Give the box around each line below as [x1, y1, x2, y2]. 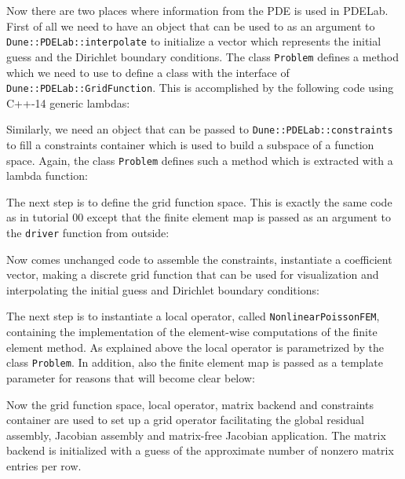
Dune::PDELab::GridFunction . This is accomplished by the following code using [6, 79, 394, 96]
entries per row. [6, 457, 82, 474]
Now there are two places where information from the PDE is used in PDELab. [6, 2, 389, 18]
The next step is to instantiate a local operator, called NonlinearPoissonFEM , [6, 308, 380, 324]
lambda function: [6, 167, 88, 184]
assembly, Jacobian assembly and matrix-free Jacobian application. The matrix [6, 426, 386, 443]
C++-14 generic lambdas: [6, 94, 130, 111]
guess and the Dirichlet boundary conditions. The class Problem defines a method [6, 48, 400, 64]
